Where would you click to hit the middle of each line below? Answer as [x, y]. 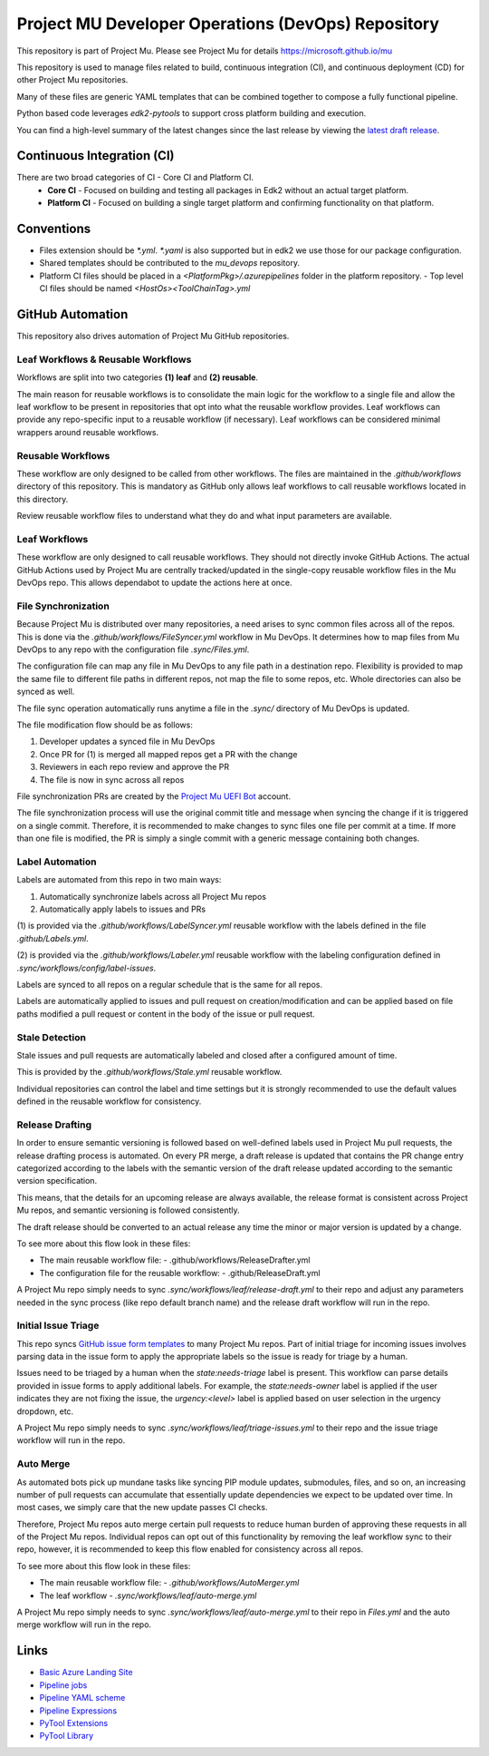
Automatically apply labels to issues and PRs [123, 909]
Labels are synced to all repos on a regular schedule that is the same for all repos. [170, 984]
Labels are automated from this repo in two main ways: [119, 880]
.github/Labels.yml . [53, 938]
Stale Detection [51, 1037]
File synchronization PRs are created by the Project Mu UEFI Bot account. [154, 796]
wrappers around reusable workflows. [88, 432]
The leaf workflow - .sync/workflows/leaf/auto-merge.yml [148, 1595]
